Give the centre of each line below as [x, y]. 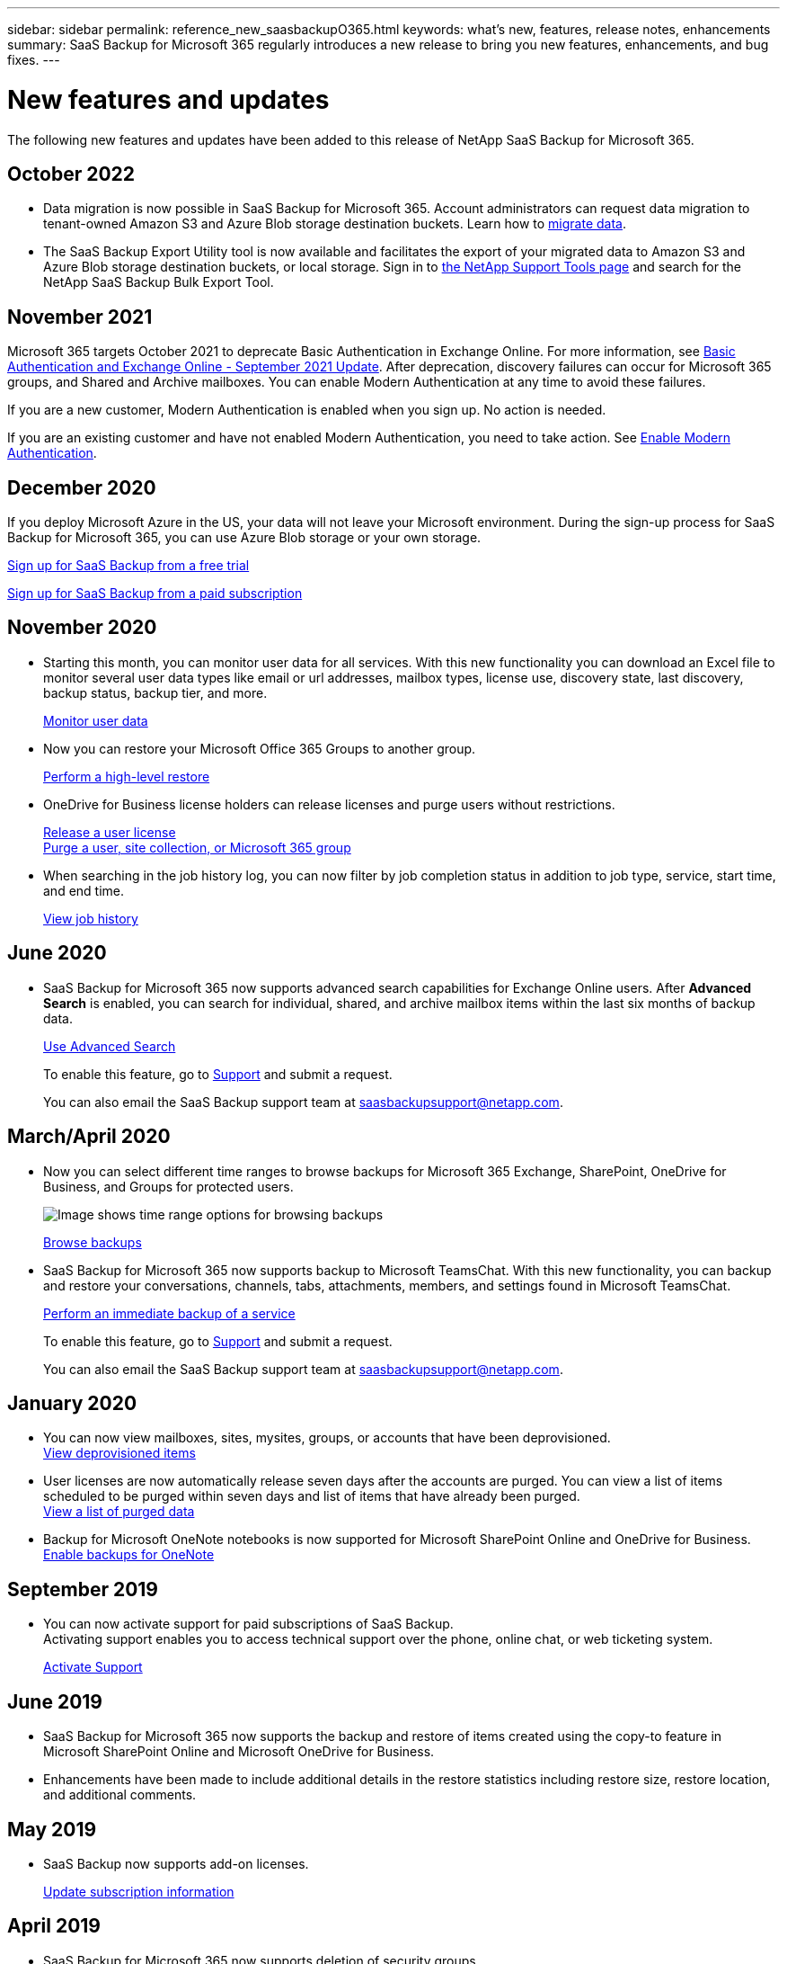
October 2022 [71, 174]
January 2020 [72, 1403]
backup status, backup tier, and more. [155, 692]
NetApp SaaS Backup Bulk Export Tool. [159, 282]
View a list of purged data [119, 1512]
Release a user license [110, 832]
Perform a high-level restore [127, 776]
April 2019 [54, 1926]
